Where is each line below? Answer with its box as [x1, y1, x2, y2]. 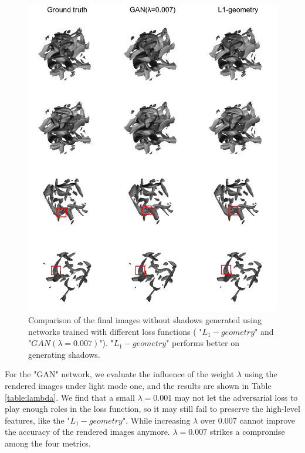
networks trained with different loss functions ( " [28, 325, 202, 337]
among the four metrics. [5, 437, 91, 449]
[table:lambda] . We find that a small [5, 391, 135, 403]
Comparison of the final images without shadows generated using [28, 314, 262, 326]
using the [244, 368, 277, 380]
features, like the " [5, 414, 70, 426]
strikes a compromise [209, 425, 285, 438]
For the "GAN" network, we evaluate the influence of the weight [5, 368, 235, 380]
